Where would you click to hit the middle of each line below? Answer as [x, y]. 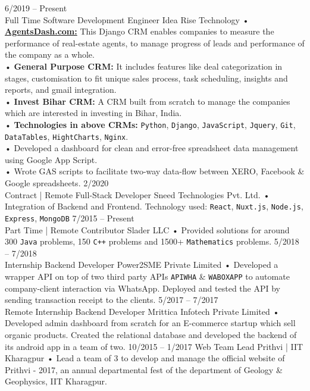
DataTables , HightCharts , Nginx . [67, 136]
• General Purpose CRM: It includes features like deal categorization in [144, 66]
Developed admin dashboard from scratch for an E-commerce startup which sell [150, 323]
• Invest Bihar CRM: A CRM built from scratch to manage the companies [148, 101]
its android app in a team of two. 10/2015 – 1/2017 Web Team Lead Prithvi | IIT [154, 346]
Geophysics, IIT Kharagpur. [56, 381]
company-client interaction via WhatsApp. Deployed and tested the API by [143, 288]
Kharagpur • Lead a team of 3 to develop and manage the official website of [145, 358]
